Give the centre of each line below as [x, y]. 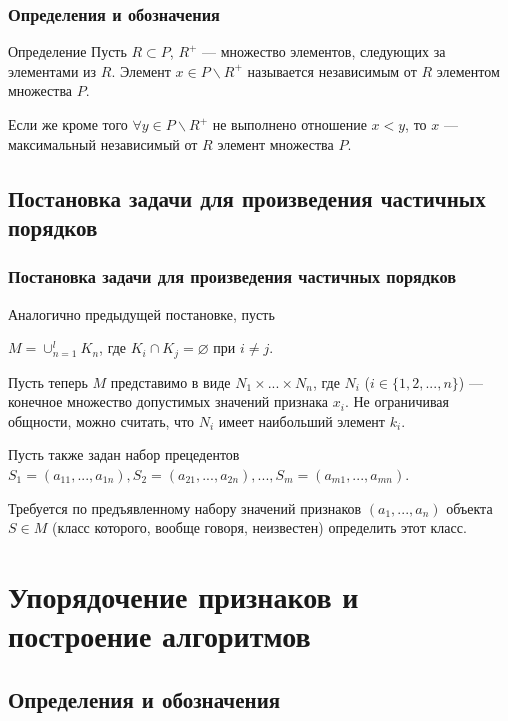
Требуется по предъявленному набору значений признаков [185, 507]
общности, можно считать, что [101, 420]
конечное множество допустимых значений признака [168, 401]
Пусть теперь [48, 381]
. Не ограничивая [396, 401]
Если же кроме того [68, 124]
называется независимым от [332, 70]
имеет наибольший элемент [301, 420]
